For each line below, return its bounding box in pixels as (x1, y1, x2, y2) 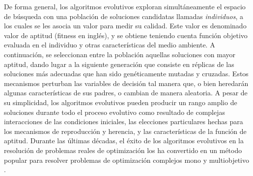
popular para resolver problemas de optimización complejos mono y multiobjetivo (4, 154, 249, 165)
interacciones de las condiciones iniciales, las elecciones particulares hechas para (4, 116, 243, 127)
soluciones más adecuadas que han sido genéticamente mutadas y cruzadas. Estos (4, 68, 249, 79)
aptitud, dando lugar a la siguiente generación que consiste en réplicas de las (4, 59, 234, 69)
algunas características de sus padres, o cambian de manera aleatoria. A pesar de (4, 88, 248, 98)
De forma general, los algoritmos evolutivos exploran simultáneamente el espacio (4, 1, 246, 11)
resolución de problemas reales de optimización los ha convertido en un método (4, 145, 242, 155)
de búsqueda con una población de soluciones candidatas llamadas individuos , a (4, 11, 243, 21)
